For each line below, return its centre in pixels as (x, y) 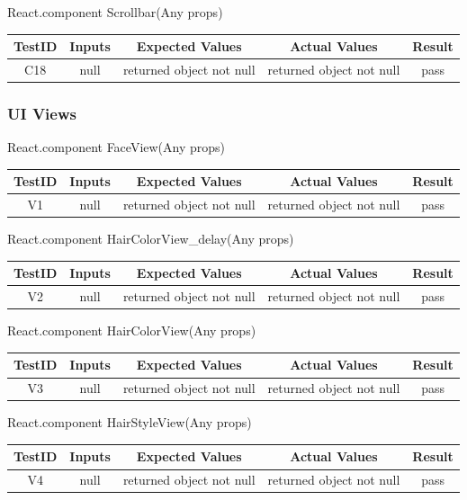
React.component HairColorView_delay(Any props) (151, 239)
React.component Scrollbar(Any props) (115, 12)
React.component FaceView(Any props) (117, 147)
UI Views (42, 113)
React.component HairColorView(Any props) (132, 330)
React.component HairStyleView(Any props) (130, 422)
